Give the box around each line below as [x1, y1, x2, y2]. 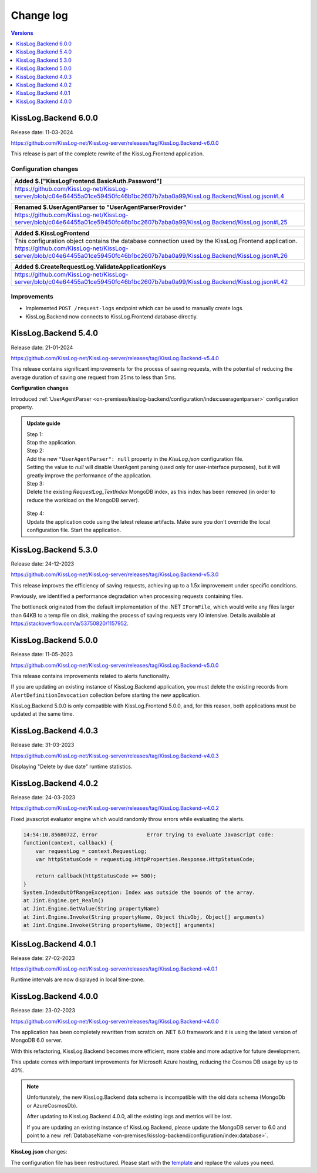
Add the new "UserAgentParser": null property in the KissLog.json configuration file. [26, 455, 244, 462]
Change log [11, 9, 69, 22]
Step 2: [26, 447, 44, 454]
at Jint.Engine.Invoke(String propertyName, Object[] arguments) [23, 922, 215, 929]
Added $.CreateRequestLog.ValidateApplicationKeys [14, 262, 167, 271]
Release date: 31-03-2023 [11, 742, 75, 749]
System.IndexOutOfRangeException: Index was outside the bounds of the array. [23, 889, 255, 896]
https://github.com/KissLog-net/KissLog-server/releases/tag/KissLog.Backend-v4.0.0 [11, 1018, 220, 1025]
